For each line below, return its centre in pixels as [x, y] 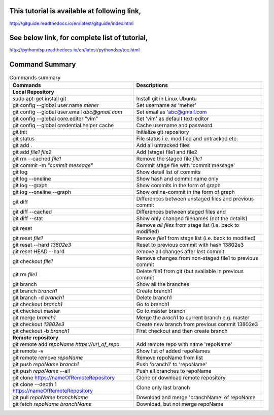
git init [20, 132]
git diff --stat [28, 218]
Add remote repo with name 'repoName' [184, 344]
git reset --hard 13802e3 [42, 245]
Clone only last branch [163, 388]
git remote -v [28, 351]
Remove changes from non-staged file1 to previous [197, 258]
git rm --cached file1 [37, 159]
